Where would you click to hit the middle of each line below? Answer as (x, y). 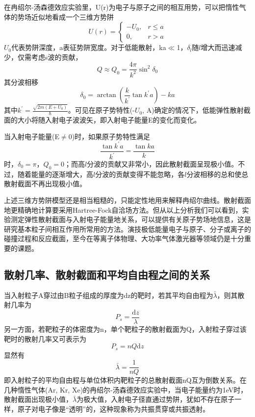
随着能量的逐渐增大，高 (55, 174)
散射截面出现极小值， (38, 399)
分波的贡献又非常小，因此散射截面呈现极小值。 (163, 164)
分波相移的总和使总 (217, 174)
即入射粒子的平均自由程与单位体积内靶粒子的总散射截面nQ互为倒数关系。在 (125, 380)
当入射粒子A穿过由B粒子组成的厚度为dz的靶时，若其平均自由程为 (109, 295)
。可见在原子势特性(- (101, 110)
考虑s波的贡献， (57, 57)
